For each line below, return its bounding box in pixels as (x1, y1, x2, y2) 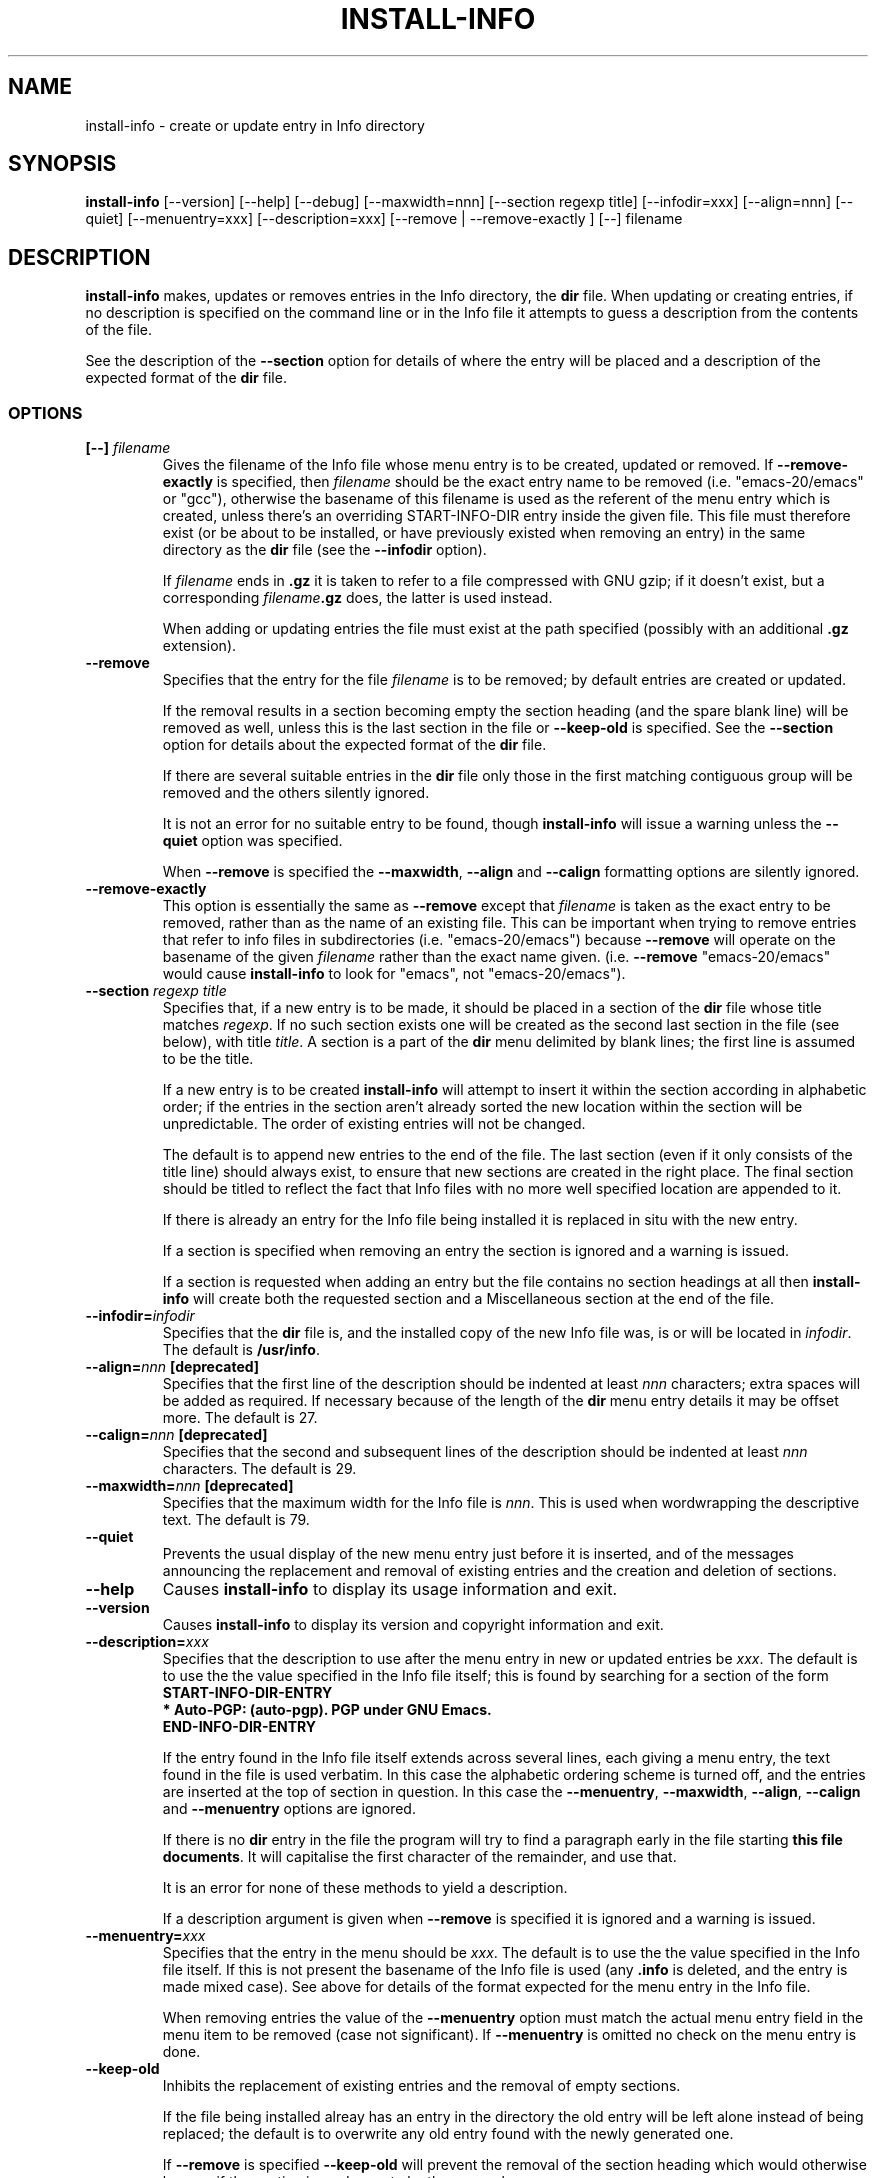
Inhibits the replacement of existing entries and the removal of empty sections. (162, 2077, 681, 2095)
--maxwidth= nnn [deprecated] (85, 1477, 294, 1495)
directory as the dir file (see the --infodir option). (162, 541, 487, 559)
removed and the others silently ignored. (162, 784, 430, 802)
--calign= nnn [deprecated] (85, 1426, 268, 1444)
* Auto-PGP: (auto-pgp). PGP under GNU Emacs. (162, 1701, 492, 1719)
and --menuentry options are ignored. (162, 1800, 416, 1818)
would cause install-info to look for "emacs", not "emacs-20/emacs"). (162, 965, 626, 983)
